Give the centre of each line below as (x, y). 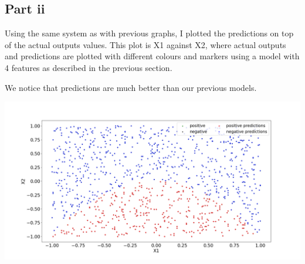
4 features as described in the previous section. (89, 67)
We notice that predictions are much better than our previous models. (131, 87)
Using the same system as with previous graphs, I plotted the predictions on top (149, 33)
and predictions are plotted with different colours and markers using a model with (152, 56)
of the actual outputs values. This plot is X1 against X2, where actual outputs (145, 44)
